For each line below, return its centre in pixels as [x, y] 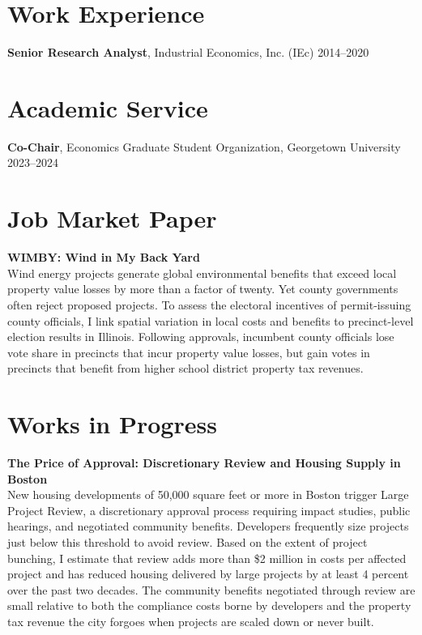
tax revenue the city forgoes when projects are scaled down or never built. [191, 621]
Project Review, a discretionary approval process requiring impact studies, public [209, 510]
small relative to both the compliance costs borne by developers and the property [209, 605]
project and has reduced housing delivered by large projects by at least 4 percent [208, 574]
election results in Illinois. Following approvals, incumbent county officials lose [201, 337]
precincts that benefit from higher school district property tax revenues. [185, 368]
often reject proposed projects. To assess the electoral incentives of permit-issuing [209, 304]
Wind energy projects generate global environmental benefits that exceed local [202, 273]
